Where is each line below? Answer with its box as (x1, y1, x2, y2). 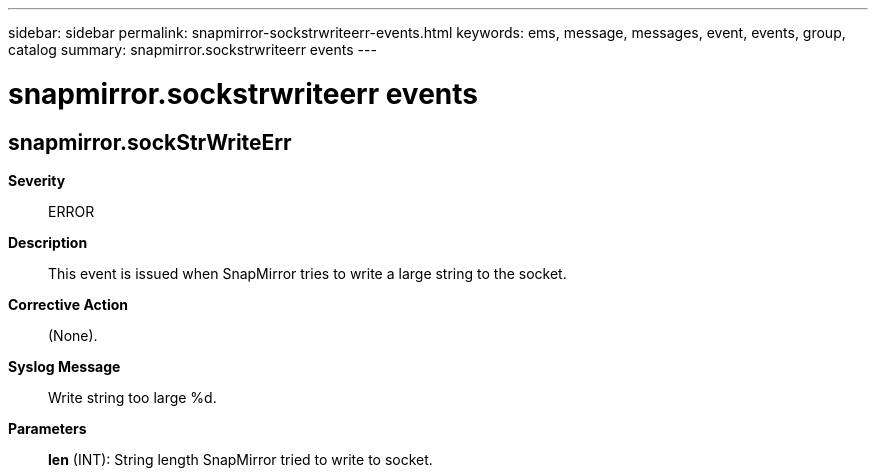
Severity (8, 171, 66, 189)
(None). (48, 326, 98, 344)
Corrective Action (8, 295, 128, 313)
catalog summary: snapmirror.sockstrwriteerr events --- (8, 41, 377, 58)
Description (8, 233, 88, 251)
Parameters (8, 419, 87, 437)
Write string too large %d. (48, 388, 217, 406)
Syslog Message (8, 357, 121, 375)
